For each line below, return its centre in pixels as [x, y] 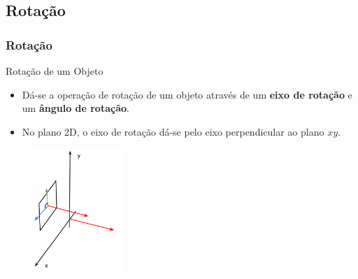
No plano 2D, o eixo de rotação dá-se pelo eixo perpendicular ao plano [173, 131]
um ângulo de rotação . [76, 108]
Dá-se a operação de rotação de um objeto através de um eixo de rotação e [187, 94]
